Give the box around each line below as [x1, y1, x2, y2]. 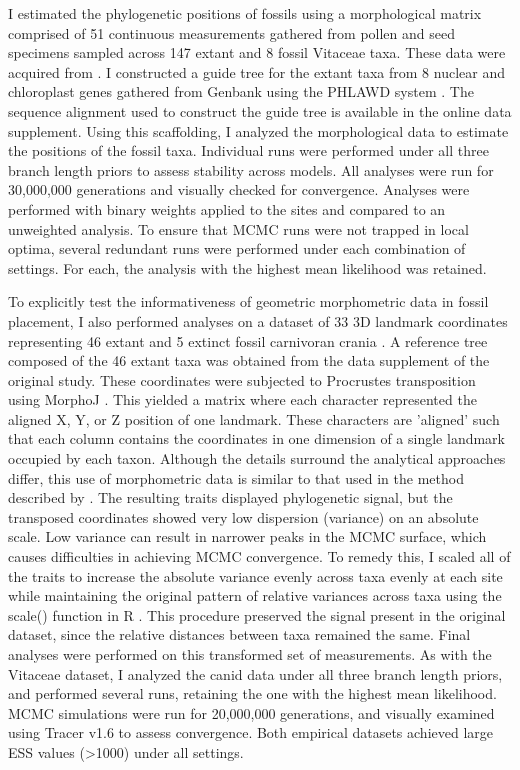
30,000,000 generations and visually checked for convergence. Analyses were [8, 179, 470, 200]
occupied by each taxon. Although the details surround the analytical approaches [8, 448, 506, 469]
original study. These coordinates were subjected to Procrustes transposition [8, 369, 476, 390]
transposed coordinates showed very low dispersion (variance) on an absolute [8, 506, 479, 527]
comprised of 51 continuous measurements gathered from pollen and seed [8, 22, 455, 43]
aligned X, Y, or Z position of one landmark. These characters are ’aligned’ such [8, 408, 500, 429]
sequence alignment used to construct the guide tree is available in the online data [8, 100, 512, 121]
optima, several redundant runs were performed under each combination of [8, 238, 466, 259]
